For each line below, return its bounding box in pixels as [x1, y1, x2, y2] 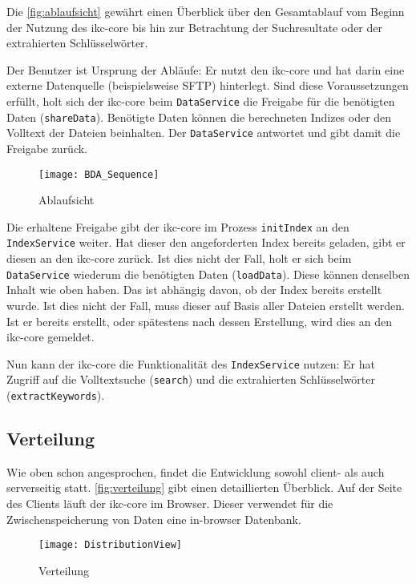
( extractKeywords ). [6, 387, 105, 404]
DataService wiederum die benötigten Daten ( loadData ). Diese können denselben [6, 265, 410, 282]
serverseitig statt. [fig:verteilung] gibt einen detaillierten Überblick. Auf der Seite [6, 479, 402, 496]
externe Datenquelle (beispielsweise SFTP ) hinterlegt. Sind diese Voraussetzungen [6, 77, 409, 94]
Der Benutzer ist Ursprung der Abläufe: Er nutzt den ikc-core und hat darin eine [6, 61, 405, 78]
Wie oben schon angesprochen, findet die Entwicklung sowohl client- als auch [6, 463, 385, 480]
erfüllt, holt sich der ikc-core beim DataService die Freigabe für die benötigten [6, 92, 395, 109]
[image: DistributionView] [38, 539, 182, 551]
